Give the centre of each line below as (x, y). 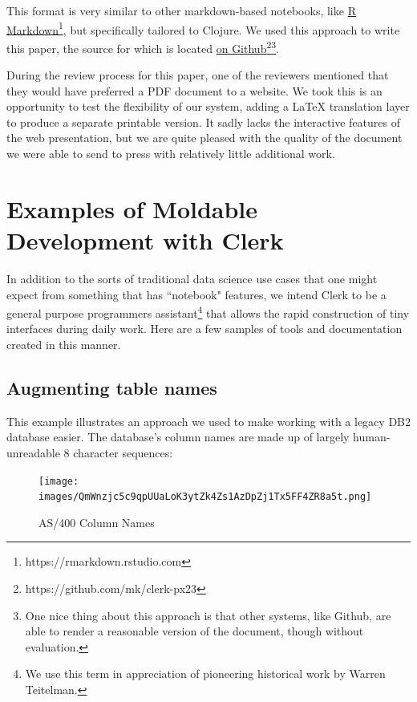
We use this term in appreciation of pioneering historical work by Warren (205, 674)
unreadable (33, 452)
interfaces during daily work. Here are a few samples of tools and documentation (204, 329)
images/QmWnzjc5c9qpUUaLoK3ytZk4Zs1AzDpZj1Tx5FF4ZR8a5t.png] (205, 497)
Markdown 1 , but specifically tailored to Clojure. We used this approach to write (203, 28)
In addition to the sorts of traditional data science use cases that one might (192, 278)
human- (372, 437)
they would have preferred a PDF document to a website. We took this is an (194, 90)
